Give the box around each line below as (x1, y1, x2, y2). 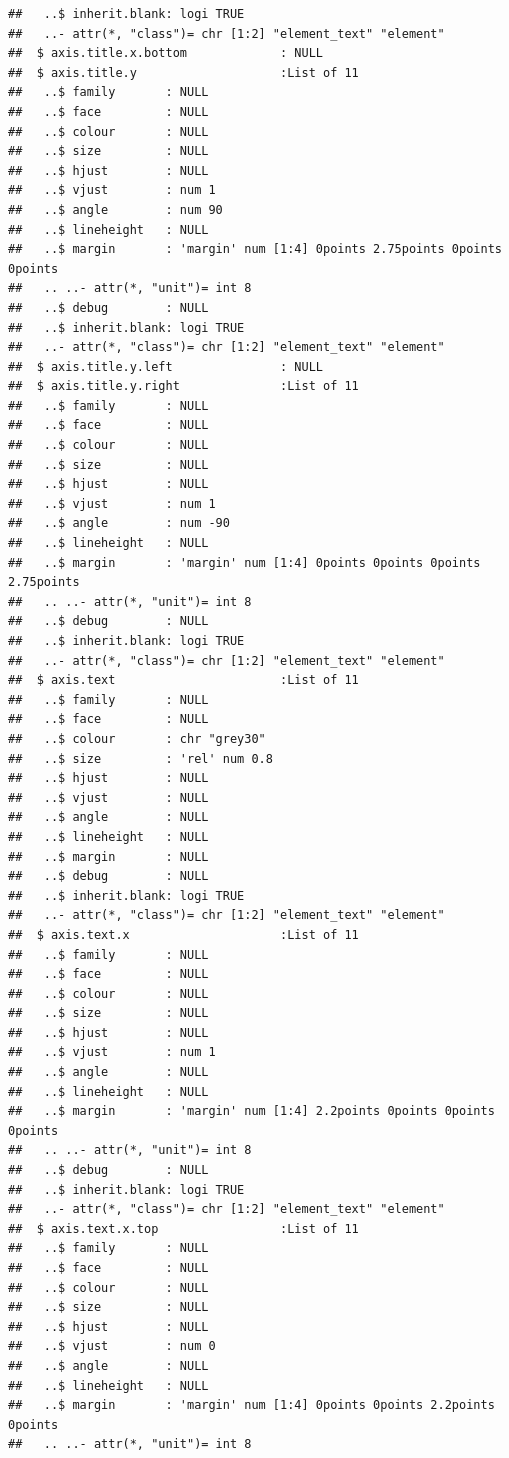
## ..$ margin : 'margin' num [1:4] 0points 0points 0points (8, 555, 481, 570)
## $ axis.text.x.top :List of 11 (8, 1221, 359, 1236)
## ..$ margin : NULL (8, 849, 209, 864)
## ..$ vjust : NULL (8, 790, 209, 805)
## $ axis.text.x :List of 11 (8, 927, 359, 942)
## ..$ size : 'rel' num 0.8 (8, 751, 273, 766)
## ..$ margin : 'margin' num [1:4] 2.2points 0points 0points (8, 1104, 495, 1119)
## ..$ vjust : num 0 (8, 1339, 216, 1354)
